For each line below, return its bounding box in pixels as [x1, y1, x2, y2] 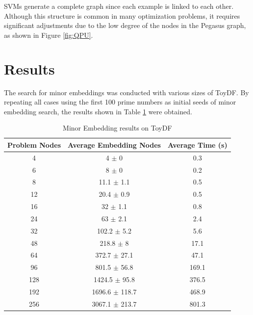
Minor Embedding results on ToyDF [63, 123, 172, 133]
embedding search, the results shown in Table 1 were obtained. [4, 106, 192, 116]
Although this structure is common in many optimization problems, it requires [4, 10, 240, 21]
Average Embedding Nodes [68, 139, 161, 150]
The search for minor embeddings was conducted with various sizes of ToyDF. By [4, 87, 249, 97]
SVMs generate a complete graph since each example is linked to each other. [4, 1, 234, 11]
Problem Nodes [7, 139, 61, 150]
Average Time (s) [167, 139, 228, 150]
